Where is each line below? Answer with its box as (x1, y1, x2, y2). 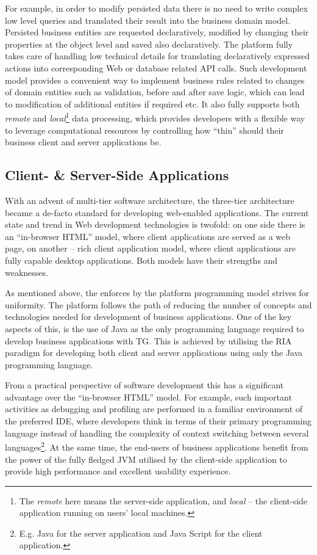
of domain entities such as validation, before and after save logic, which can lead (5, 85, 305, 98)
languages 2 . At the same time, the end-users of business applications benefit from (5, 439, 308, 453)
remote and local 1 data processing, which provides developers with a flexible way (5, 110, 305, 124)
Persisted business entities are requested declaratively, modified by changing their (5, 26, 309, 38)
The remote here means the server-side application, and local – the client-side (19, 494, 308, 507)
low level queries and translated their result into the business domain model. (5, 13, 291, 26)
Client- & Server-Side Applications (5, 165, 229, 184)
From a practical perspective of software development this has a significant (5, 379, 284, 391)
